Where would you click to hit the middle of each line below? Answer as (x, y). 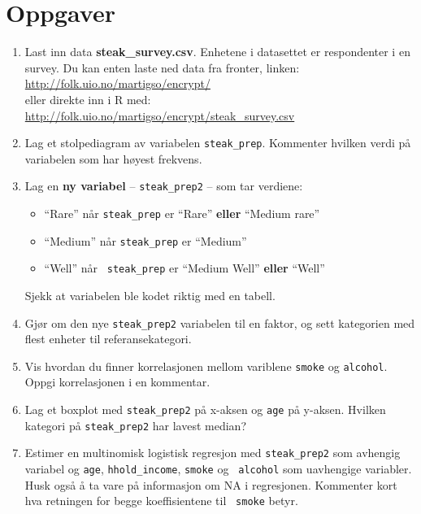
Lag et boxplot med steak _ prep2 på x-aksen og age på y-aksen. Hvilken (205, 409)
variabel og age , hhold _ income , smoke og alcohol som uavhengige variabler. (218, 469)
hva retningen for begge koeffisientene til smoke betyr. (161, 501)
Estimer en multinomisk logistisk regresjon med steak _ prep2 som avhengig (213, 453)
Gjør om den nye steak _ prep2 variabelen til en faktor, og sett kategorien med (220, 322)
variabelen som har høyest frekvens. (113, 158)
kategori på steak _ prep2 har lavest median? (135, 425)
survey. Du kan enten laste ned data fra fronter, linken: (162, 67)
